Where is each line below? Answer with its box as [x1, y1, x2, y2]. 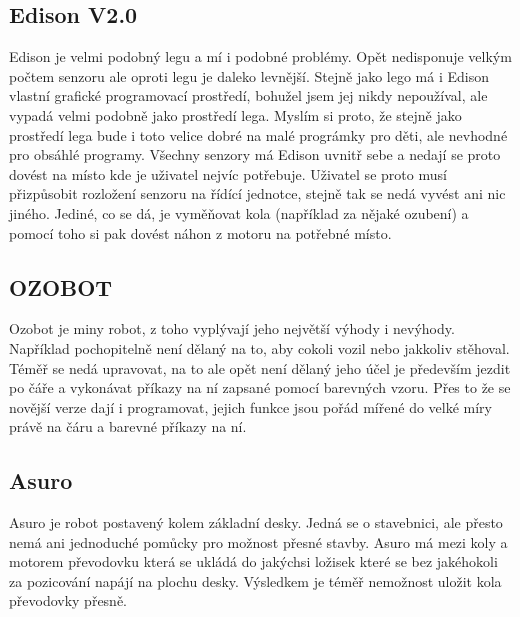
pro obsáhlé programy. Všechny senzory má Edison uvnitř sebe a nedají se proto [9, 144, 501, 165]
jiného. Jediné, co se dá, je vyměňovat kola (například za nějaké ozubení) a [9, 202, 469, 223]
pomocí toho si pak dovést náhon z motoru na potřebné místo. [9, 222, 392, 243]
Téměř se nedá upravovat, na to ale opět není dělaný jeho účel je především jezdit [9, 357, 511, 378]
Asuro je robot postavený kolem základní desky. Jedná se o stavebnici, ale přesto [9, 512, 503, 533]
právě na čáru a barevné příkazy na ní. [9, 416, 247, 437]
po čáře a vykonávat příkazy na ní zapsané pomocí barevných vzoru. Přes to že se [9, 377, 511, 398]
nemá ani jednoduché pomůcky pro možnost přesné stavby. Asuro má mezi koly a [9, 531, 508, 552]
